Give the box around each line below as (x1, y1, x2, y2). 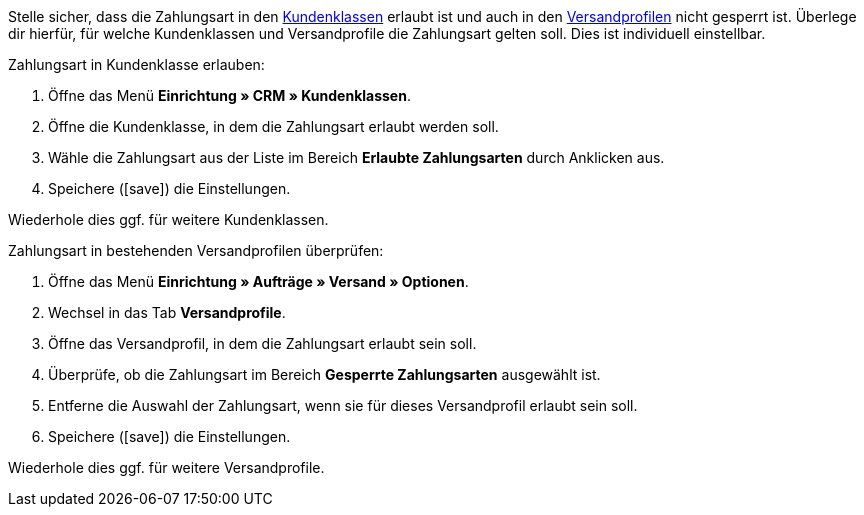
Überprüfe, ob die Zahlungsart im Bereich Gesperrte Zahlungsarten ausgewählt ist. (48, 366, 601, 383)
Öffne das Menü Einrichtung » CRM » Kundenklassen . (48, 87, 411, 104)
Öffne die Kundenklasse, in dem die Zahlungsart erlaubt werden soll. (48, 118, 499, 135)
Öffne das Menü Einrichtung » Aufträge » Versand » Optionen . (48, 273, 469, 290)
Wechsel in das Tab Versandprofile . (48, 304, 286, 321)
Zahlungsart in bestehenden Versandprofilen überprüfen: (8, 242, 384, 259)
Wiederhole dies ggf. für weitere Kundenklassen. (8, 211, 329, 228)
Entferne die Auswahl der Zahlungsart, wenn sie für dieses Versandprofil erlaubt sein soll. (48, 397, 638, 414)
